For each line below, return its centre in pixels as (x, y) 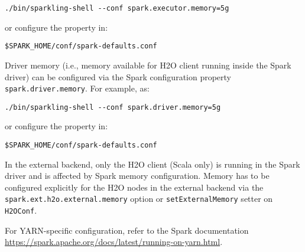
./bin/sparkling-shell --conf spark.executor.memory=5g (117, 8)
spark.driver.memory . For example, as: (77, 88)
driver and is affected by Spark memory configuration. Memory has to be (137, 176)
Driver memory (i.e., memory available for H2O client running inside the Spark (148, 65)
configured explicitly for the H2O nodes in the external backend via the (134, 187)
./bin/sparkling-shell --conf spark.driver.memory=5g (113, 107)
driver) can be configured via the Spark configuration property (118, 76)
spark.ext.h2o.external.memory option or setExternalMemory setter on (139, 199)
